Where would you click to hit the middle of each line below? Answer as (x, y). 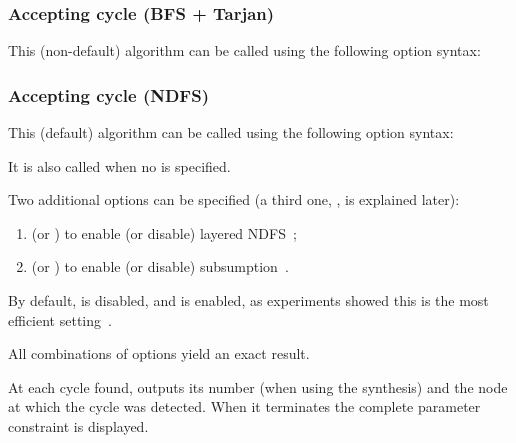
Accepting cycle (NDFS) (108, 94)
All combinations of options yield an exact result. (159, 353)
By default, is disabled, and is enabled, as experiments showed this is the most (248, 300)
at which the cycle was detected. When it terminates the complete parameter (244, 406)
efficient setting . (60, 319)
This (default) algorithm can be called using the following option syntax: (231, 132)
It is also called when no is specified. (119, 165)
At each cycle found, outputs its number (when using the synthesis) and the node (258, 386)
